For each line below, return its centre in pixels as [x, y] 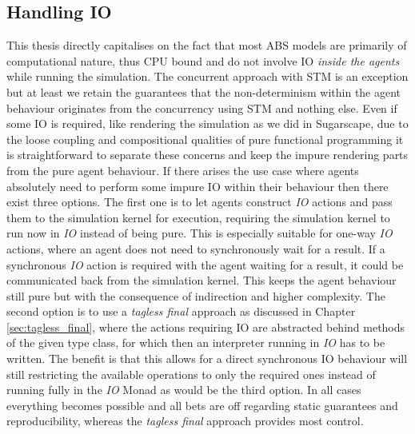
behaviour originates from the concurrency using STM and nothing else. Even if [202, 108]
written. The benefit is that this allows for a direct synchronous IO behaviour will [207, 358]
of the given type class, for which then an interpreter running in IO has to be [196, 342]
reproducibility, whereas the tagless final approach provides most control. [185, 421]
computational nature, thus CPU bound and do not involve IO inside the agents [203, 60]
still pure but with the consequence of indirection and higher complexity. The [196, 295]
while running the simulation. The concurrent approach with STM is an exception [207, 76]
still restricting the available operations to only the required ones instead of [191, 374]
